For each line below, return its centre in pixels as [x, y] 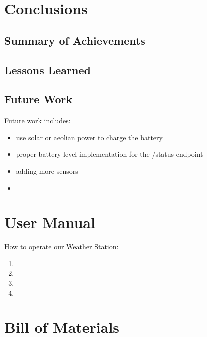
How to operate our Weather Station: [61, 246]
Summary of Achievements [75, 40]
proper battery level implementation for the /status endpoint [110, 154]
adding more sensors [47, 171]
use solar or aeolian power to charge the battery [89, 137]
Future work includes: [37, 120]
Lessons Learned [47, 70]
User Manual [50, 222]
